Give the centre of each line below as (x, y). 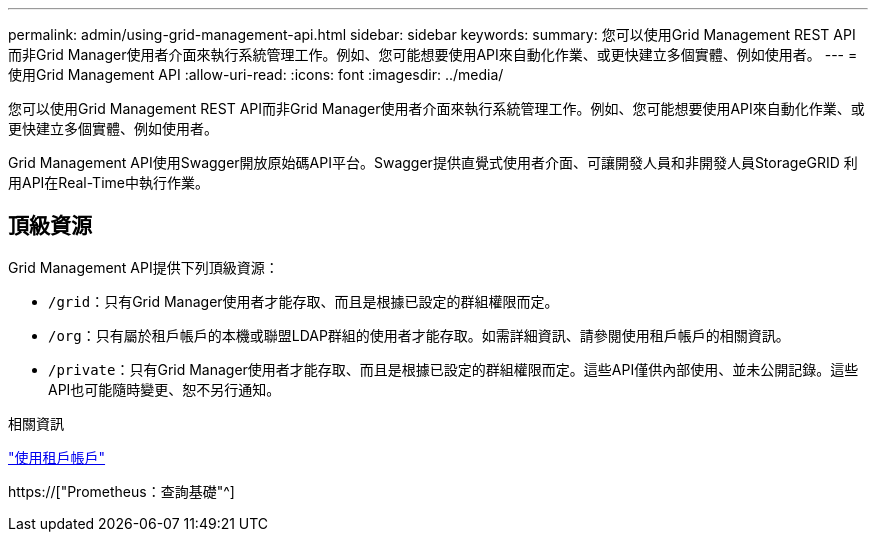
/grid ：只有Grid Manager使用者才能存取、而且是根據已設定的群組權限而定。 (303, 301)
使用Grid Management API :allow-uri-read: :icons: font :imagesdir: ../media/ (256, 74)
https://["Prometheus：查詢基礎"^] (121, 491)
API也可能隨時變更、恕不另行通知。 (164, 389)
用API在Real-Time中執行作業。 (108, 182)
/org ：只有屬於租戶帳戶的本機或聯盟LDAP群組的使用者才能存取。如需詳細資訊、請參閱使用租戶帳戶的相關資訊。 (419, 335)
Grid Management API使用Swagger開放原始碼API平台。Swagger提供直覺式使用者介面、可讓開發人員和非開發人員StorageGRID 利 (433, 162)
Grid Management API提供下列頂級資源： (143, 267)
